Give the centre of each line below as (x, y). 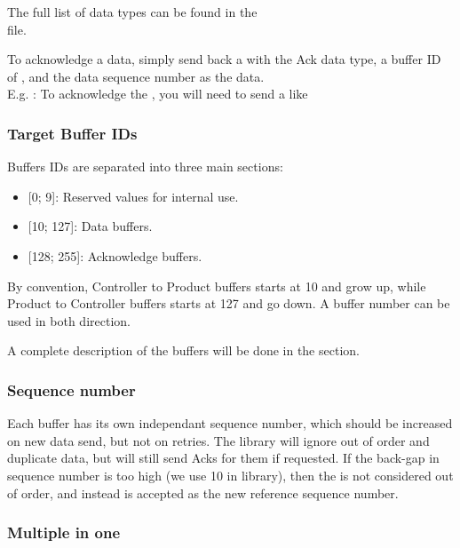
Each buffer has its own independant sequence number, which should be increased (230, 423)
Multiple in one (64, 532)
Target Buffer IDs (72, 133)
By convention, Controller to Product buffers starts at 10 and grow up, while (217, 286)
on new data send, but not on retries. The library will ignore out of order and (218, 440)
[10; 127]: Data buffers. (90, 226)
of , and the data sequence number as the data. (136, 76)
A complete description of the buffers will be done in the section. (183, 350)
